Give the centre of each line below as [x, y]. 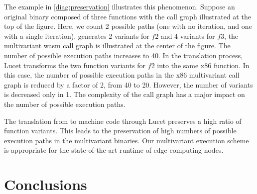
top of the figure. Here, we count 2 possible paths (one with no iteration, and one [128, 26]
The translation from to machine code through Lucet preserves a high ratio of [123, 121]
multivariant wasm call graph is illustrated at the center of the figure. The [117, 46]
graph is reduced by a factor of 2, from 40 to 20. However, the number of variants [128, 84]
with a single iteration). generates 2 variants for [77, 36]
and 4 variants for [188, 36]
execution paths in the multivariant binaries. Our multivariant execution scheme [127, 140]
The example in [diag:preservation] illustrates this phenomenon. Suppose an [120, 6]
